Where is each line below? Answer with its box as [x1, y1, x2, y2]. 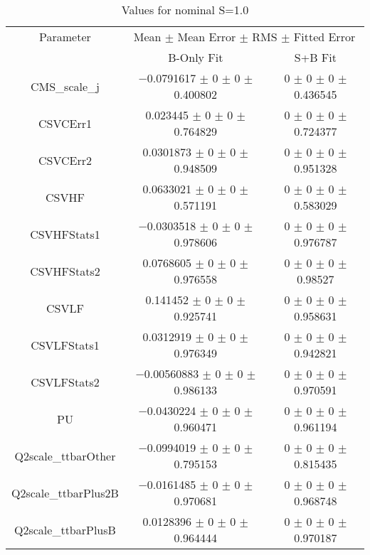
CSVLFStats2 [31, 373, 100, 390]
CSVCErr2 [38, 151, 92, 168]
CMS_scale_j [30, 77, 100, 95]
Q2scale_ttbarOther [14, 447, 116, 464]
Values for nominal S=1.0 [121, 1, 249, 18]
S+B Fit [294, 49, 337, 65]
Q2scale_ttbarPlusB [14, 521, 116, 538]
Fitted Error [293, 28, 356, 45]
